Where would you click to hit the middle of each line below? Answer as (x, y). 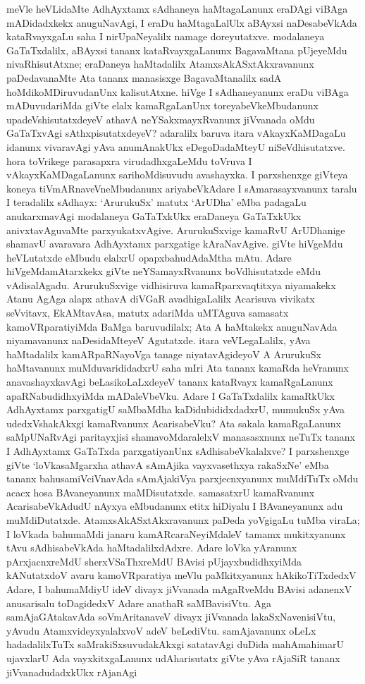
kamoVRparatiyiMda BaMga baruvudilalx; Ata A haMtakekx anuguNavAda (172, 326)
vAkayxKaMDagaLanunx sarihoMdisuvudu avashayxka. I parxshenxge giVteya (177, 175)
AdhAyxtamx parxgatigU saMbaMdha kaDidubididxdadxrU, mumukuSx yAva (175, 409)
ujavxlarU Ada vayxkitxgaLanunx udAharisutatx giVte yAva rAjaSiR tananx (173, 658)
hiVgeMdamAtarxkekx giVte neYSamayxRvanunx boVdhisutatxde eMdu (164, 271)
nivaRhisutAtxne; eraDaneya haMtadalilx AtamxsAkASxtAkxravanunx (160, 64)
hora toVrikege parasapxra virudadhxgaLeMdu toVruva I (129, 160)
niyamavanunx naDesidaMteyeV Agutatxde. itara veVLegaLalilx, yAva (159, 340)
